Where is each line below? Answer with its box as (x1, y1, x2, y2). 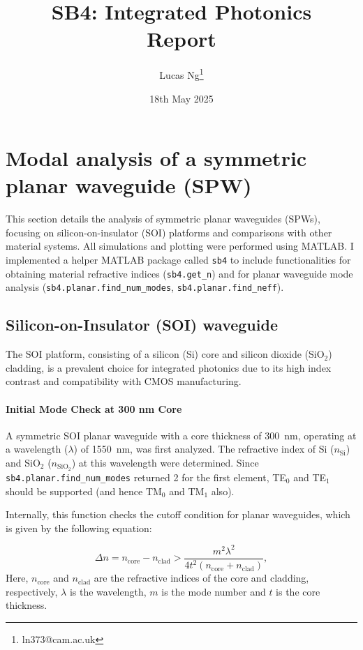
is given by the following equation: (6, 520, 152, 535)
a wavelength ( (6, 441, 68, 456)
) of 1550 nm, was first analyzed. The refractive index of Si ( (73, 441, 334, 456)
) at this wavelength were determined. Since (71, 455, 259, 469)
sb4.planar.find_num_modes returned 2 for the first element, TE (6, 469, 286, 484)
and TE (293, 469, 327, 484)
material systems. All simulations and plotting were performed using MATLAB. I (6, 239, 354, 253)
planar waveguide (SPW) (6, 171, 252, 199)
